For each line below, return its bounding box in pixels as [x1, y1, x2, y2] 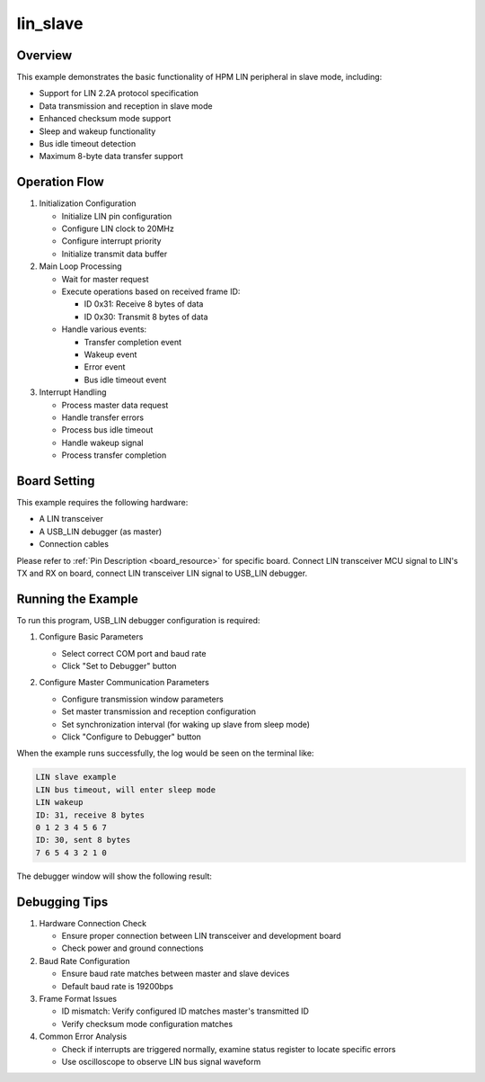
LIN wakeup [35, 797, 84, 808]
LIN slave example [35, 772, 117, 782]
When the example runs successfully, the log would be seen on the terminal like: [16, 747, 314, 759]
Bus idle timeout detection [39, 139, 137, 149]
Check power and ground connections [61, 943, 204, 953]
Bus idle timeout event [84, 374, 167, 385]
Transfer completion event [84, 336, 182, 347]
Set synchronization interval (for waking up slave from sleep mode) [61, 719, 310, 729]
